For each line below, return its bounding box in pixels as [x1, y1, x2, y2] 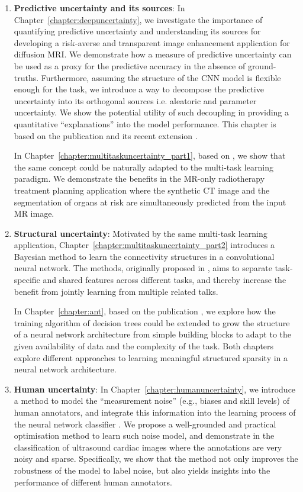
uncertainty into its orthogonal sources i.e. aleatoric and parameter [14, 94, 257, 107]
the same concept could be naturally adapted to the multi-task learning [14, 160, 273, 173]
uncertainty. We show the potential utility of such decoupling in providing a [14, 106, 289, 118]
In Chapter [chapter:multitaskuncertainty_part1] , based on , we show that [14, 149, 286, 162]
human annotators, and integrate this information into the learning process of [14, 406, 296, 418]
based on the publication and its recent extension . [14, 129, 198, 142]
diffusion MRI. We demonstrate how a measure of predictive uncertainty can [14, 48, 292, 60]
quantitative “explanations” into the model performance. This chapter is [14, 117, 276, 130]
